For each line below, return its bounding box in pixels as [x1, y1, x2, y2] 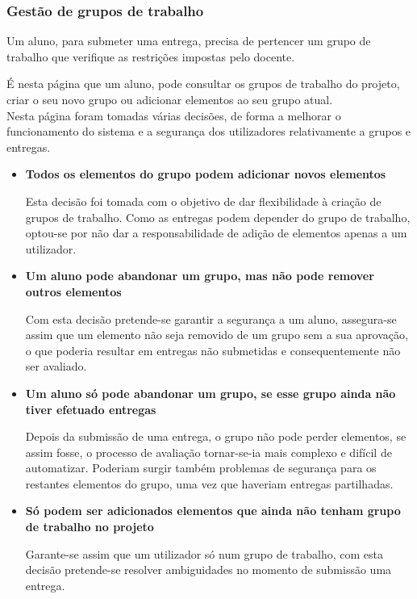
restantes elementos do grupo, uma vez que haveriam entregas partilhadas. [25, 475, 394, 492]
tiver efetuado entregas [25, 400, 156, 417]
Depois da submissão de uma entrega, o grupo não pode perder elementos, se [25, 428, 407, 445]
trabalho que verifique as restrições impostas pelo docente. [6, 48, 295, 65]
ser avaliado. [25, 358, 87, 375]
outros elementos [25, 283, 122, 299]
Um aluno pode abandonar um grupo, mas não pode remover [25, 267, 374, 284]
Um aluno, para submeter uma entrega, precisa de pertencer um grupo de [6, 32, 371, 49]
